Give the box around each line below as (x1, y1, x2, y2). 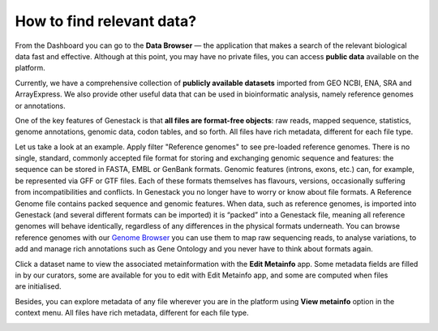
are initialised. (15, 282, 62, 291)
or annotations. (15, 101, 66, 110)
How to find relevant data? (15, 12, 197, 30)
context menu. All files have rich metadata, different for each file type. (15, 308, 249, 318)
